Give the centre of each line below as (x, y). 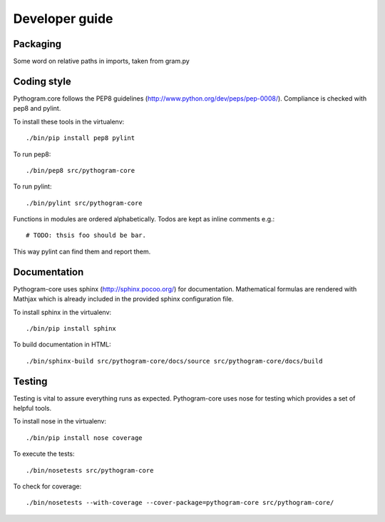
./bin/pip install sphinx (71, 328)
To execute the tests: (44, 454)
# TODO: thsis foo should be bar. (86, 235)
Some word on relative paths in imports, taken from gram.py (102, 61)
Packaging (37, 44)
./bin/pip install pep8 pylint (81, 138)
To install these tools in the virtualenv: (69, 121)
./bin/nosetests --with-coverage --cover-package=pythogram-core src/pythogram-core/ (180, 503)
